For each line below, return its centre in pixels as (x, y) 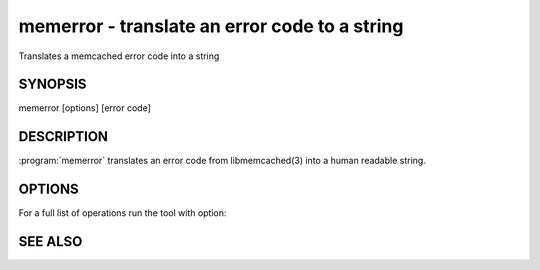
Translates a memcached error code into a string (119, 56)
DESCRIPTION (63, 136)
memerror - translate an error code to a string (211, 26)
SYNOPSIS (52, 84)
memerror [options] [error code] (85, 108)
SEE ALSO (50, 241)
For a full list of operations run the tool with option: (122, 213)
